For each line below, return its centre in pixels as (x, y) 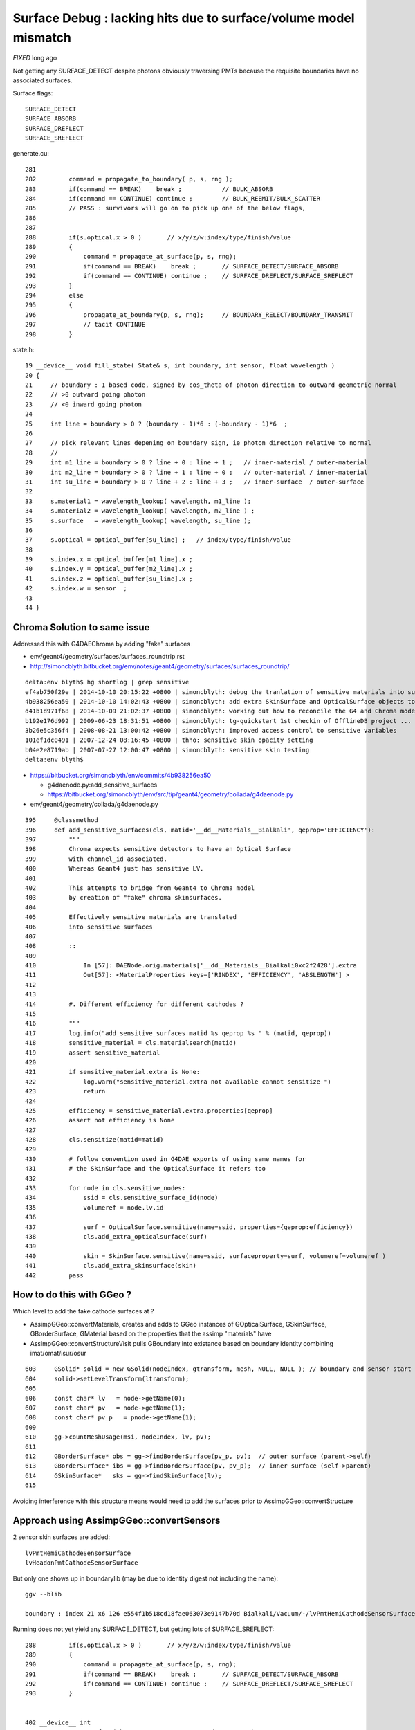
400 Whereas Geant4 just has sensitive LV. (114, 869)
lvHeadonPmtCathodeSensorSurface (82, 1563)
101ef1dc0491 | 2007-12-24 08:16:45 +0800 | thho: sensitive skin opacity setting (169, 740)
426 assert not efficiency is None (100, 1120)
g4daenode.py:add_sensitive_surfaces (102, 785)
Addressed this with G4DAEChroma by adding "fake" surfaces (101, 644)
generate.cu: (31, 154)
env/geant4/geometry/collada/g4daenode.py (94, 804)
